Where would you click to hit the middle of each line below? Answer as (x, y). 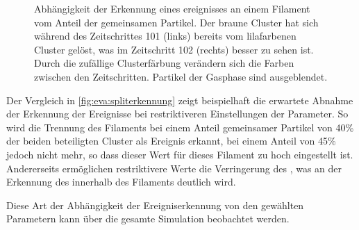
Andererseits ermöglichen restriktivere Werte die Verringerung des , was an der (174, 168)
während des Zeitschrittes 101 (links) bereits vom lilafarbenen (165, 36)
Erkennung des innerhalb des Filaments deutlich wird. (121, 182)
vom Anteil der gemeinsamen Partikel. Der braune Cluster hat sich (176, 22)
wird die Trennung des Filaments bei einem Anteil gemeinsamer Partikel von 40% (180, 127)
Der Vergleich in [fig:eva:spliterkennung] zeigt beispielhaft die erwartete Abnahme (180, 100)
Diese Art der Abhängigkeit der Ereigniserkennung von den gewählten (155, 205)
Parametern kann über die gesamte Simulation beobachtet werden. (148, 219)
